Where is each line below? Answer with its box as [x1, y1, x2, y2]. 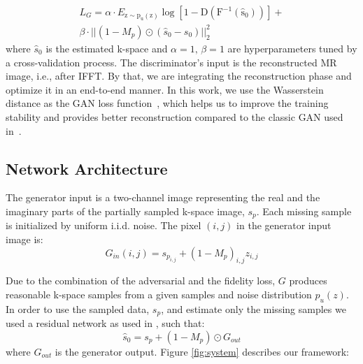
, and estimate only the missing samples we [161, 301, 346, 316]
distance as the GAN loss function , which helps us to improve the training [6, 96, 329, 110]
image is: [6, 231, 43, 246]
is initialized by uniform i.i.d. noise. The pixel [6, 218, 201, 233]
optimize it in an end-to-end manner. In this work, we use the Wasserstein [6, 82, 324, 96]
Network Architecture [6, 157, 168, 179]
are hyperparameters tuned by [227, 41, 357, 55]
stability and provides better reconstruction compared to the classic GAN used [6, 109, 343, 124]
